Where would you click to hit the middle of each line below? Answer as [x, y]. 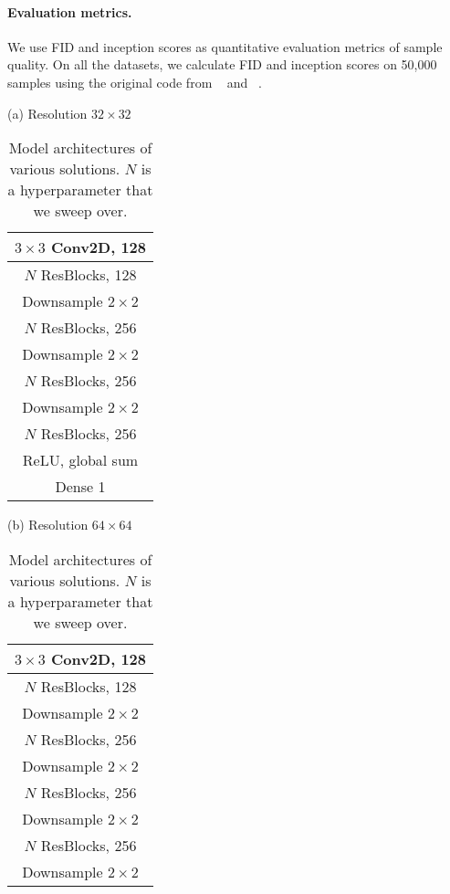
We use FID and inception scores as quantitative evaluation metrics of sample [225, 46]
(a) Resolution [47, 113]
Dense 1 [80, 487]
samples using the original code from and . [135, 82]
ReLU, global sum [80, 460]
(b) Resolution [48, 525]
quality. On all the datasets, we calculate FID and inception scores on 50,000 [222, 64]
